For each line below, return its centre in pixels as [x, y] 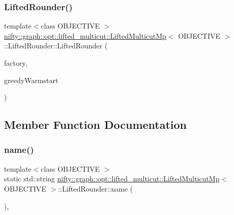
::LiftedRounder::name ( [96, 188]
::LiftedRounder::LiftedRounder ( [56, 46]
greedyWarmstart [31, 80]
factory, [16, 63]
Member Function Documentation [96, 125]
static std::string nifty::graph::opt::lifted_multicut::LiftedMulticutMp [112, 179]
